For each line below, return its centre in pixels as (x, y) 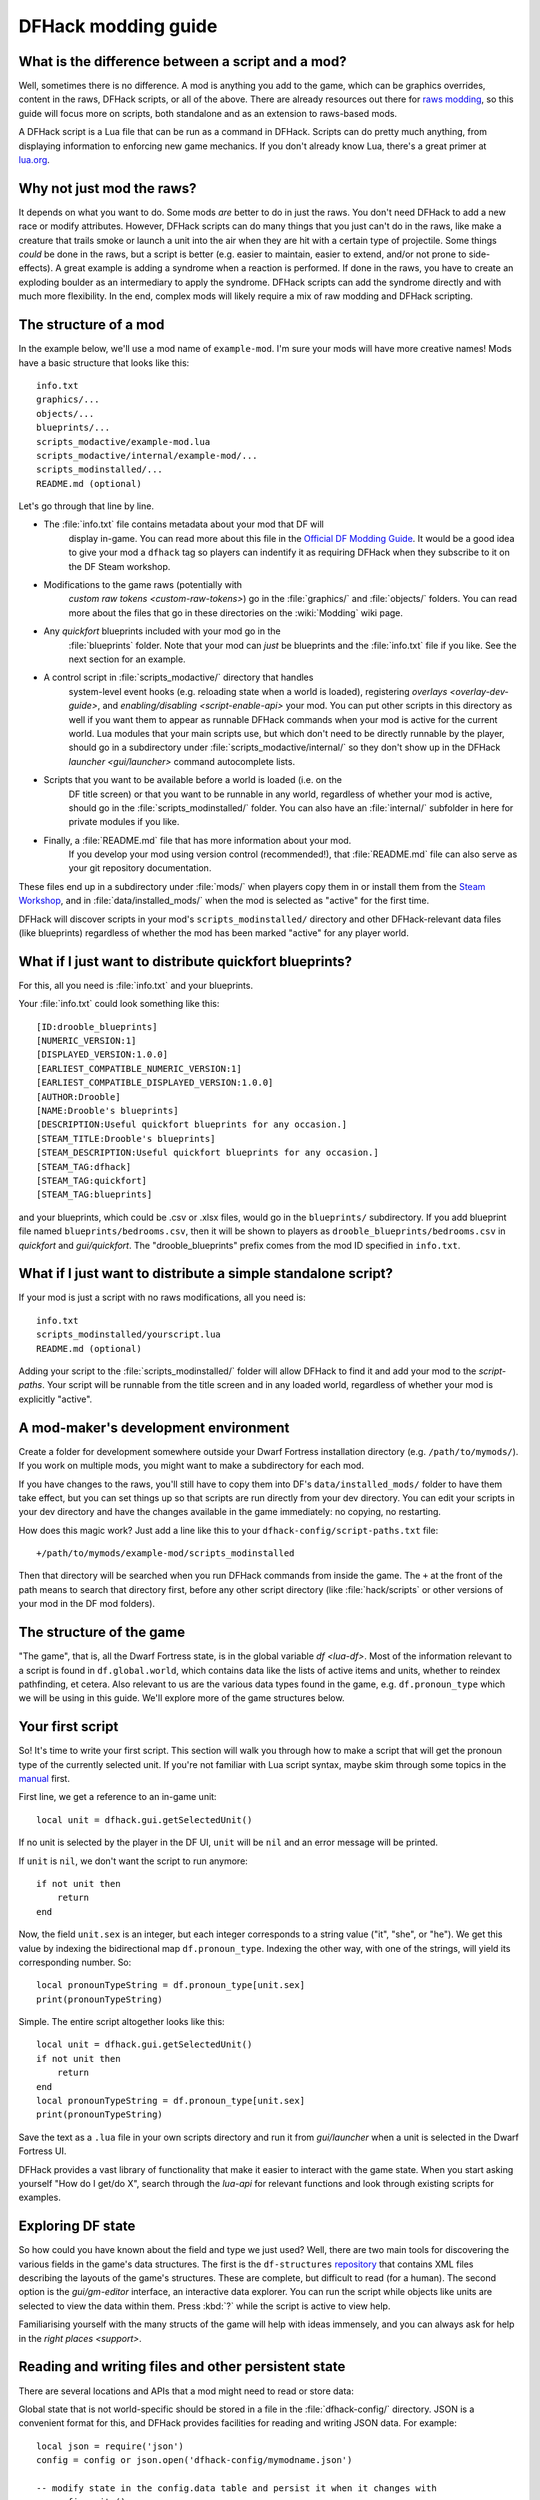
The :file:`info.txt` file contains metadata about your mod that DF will (183, 524)
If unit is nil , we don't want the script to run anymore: (133, 1861)
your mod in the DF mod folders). (86, 1604)
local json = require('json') (110, 2446)
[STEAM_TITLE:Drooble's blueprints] (126, 1138)
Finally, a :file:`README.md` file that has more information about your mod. (197, 840)
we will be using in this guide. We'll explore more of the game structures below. (181, 1698)
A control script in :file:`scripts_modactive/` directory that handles (178, 677)
